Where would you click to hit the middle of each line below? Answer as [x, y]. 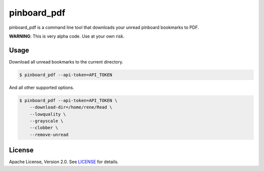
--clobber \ [44, 128]
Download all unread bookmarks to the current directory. [66, 62]
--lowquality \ [48, 114]
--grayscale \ [46, 121]
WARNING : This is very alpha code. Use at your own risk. [67, 36]
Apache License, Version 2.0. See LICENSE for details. [64, 162]
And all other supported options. [42, 87]
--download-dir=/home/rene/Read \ [71, 107]
